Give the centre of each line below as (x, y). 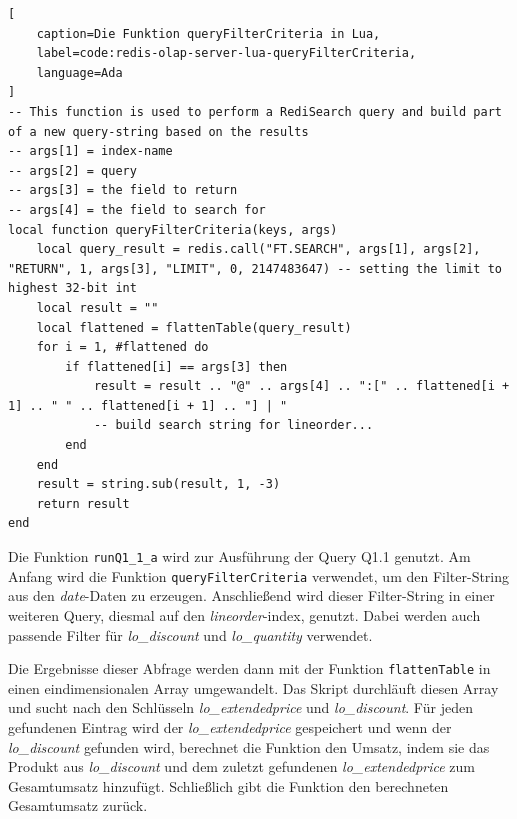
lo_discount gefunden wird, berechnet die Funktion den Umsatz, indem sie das (249, 746)
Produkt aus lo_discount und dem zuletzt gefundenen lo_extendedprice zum (242, 766)
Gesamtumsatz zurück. (78, 805)
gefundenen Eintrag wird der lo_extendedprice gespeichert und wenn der (230, 726)
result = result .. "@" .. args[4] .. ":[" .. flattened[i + (301, 386)
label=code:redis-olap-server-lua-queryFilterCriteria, (226, 53)
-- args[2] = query (72, 170)
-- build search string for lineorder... (233, 425)
